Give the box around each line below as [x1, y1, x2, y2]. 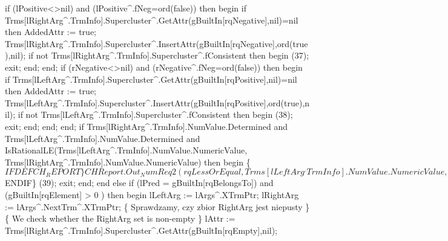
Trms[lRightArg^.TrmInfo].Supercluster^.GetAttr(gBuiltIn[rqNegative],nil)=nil [5, 13, 298, 26]
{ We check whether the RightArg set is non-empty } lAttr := [5, 212, 236, 225]
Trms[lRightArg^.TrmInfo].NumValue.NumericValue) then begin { [5, 155, 251, 168]
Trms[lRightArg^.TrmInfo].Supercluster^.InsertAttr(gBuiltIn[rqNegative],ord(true [5, 37, 308, 50]
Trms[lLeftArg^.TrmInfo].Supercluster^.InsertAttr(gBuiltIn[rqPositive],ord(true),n [5, 96, 310, 109]
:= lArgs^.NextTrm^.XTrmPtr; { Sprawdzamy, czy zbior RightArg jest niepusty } [5, 200, 310, 213]
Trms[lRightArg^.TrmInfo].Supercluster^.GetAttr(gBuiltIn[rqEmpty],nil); [5, 223, 278, 236]
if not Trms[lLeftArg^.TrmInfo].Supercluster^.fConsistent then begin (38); [18, 108, 293, 121]
